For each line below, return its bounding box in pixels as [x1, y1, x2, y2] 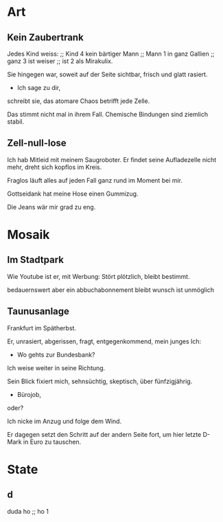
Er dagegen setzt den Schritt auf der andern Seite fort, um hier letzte [7, 430, 202, 438]
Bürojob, [16, 390, 42, 398]
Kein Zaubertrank [7, 32, 84, 43]
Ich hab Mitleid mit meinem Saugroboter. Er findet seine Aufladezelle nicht [7, 155, 217, 163]
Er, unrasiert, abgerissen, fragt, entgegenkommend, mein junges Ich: [7, 337, 202, 345]
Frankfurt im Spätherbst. [7, 324, 77, 332]
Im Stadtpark [7, 254, 64, 266]
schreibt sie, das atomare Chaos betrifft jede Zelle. [7, 97, 150, 105]
